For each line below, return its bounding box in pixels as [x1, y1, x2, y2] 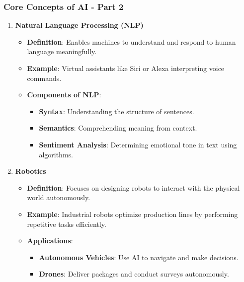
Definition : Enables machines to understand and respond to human [27, 36, 236, 47]
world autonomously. [27, 192, 90, 203]
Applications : [27, 235, 73, 246]
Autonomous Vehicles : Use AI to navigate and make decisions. [39, 252, 239, 262]
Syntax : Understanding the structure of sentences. [39, 106, 194, 116]
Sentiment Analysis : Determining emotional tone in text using [39, 139, 237, 149]
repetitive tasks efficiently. [27, 218, 106, 229]
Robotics [15, 166, 46, 176]
